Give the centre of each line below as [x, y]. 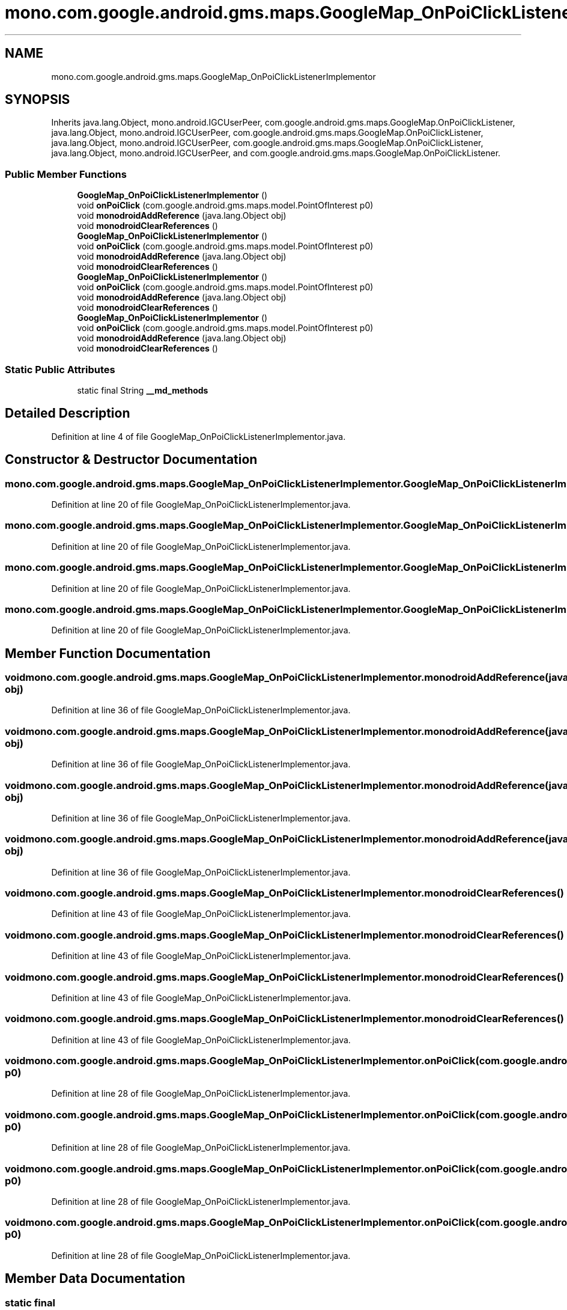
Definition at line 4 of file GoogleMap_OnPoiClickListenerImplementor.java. [199, 436]
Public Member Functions [66, 174]
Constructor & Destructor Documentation [131, 460]
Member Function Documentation [108, 653]
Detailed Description [68, 413]
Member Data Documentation [95, 1279]
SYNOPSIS [38, 100]
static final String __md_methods [143, 390]
